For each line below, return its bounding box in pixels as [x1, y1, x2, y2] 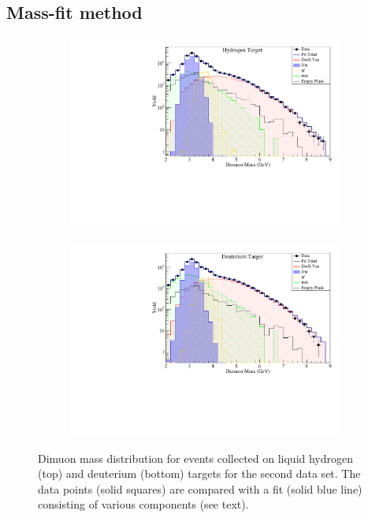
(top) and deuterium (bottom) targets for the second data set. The [38, 465, 361, 482]
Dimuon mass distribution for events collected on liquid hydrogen [38, 449, 354, 466]
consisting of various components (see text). [38, 496, 249, 512]
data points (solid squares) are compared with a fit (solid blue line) [38, 480, 362, 497]
